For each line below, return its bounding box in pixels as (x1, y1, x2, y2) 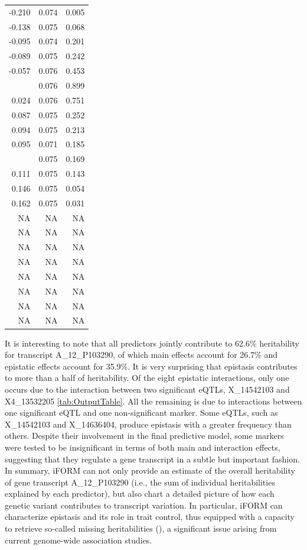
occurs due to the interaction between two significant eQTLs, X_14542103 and (5, 383, 290, 395)
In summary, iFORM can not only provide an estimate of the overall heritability (5, 464, 295, 477)
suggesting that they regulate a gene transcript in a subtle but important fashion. (5, 452, 300, 465)
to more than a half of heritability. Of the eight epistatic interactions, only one (5, 371, 289, 384)
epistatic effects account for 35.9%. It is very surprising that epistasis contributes (5, 360, 298, 372)
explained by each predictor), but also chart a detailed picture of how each (5, 487, 275, 500)
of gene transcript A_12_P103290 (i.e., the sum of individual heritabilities (5, 475, 275, 488)
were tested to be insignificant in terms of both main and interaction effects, (5, 441, 280, 453)
